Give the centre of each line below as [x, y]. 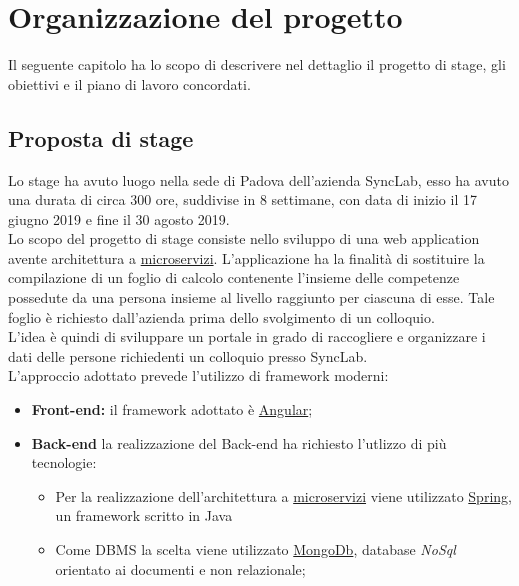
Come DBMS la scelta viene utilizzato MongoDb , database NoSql [255, 549]
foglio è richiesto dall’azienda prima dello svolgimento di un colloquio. [221, 316]
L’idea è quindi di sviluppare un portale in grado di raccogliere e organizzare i [247, 336]
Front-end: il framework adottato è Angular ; [172, 409]
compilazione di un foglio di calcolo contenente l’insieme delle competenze [234, 277]
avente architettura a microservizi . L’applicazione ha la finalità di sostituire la [246, 257]
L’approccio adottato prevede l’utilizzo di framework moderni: [198, 375]
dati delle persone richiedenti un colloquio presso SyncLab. [188, 355]
